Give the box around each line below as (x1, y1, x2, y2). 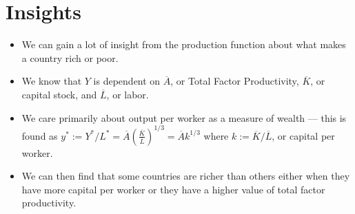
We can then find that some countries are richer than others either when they (21, 169, 350, 183)
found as (21, 128, 58, 142)
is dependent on (93, 74, 161, 88)
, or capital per (272, 128, 335, 142)
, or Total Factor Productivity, (170, 74, 299, 88)
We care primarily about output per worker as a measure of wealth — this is (21, 110, 347, 125)
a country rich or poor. (21, 50, 119, 65)
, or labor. (106, 87, 149, 101)
